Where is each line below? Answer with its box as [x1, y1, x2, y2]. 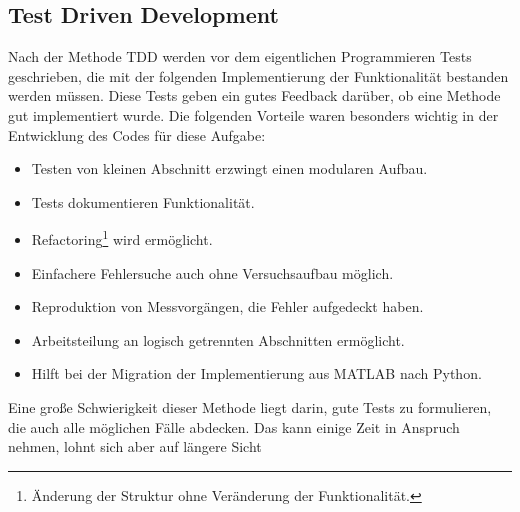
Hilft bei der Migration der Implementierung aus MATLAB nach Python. [31, 363, 482, 384]
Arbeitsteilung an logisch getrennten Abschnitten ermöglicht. [31, 329, 405, 350]
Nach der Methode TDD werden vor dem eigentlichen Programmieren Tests [8, 46, 472, 67]
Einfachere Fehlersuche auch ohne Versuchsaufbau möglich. [31, 262, 394, 283]
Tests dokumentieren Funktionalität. [31, 191, 255, 212]
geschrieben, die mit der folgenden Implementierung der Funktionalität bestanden [8, 65, 509, 86]
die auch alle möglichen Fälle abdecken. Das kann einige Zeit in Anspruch [8, 416, 460, 437]
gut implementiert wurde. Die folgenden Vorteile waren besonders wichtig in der [8, 104, 499, 125]
